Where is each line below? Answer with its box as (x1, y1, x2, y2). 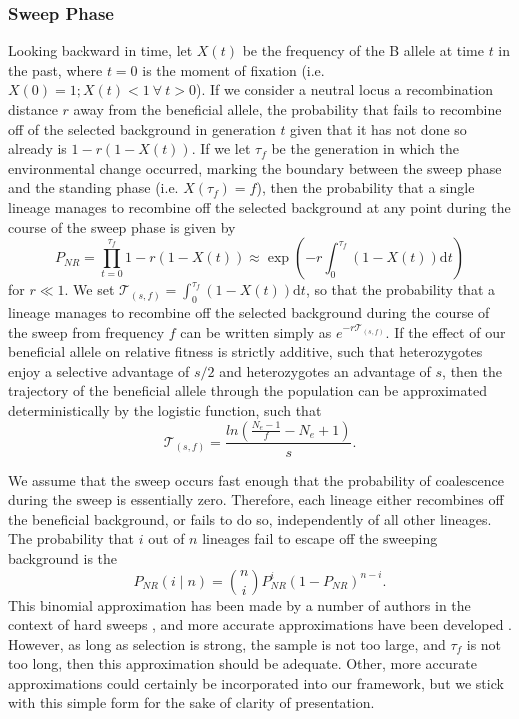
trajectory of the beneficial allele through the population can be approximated (8, 380, 487, 401)
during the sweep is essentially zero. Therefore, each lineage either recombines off (8, 489, 504, 510)
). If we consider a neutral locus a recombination (195, 79, 493, 100)
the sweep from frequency (8, 321, 165, 342)
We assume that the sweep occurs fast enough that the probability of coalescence (8, 469, 504, 490)
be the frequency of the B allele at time (242, 40, 484, 61)
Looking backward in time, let (8, 40, 193, 61)
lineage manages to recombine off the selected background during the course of (8, 301, 490, 322)
